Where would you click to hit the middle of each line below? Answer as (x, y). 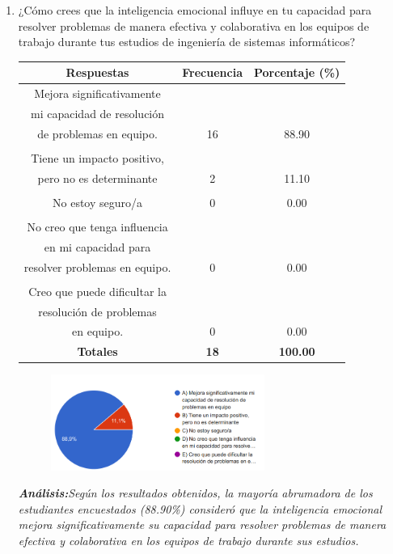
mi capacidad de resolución (98, 113)
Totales (97, 351)
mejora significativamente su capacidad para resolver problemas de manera (202, 524)
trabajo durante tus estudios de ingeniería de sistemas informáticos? (187, 42)
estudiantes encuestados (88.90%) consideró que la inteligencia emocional (200, 508)
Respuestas (97, 72)
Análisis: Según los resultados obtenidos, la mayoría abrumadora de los (195, 493)
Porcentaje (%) (297, 72)
